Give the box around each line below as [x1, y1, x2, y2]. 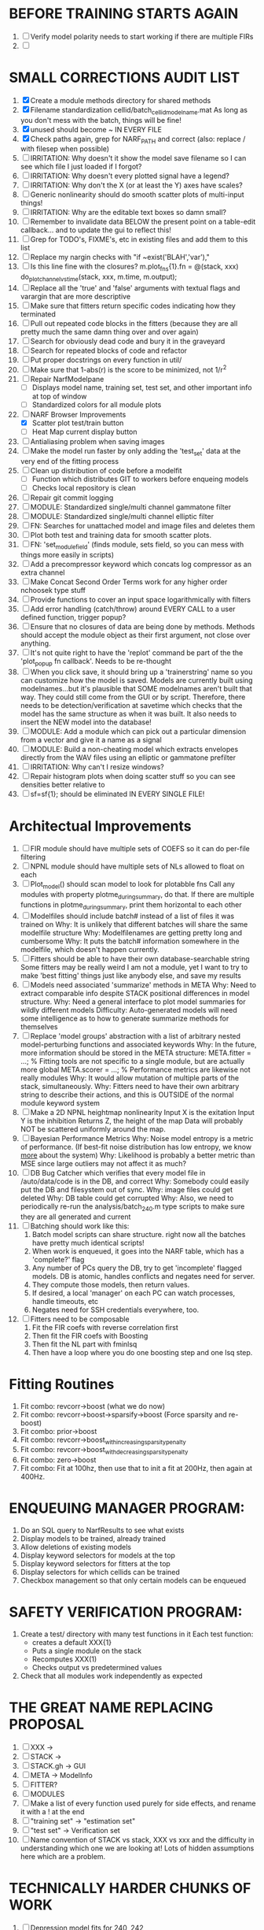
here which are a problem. [20, 1851, 105, 1861]
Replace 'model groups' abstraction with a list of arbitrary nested [30, 1031, 241, 1040]
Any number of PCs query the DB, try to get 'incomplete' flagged [31, 1263, 242, 1272]
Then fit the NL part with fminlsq [31, 1339, 137, 1349]
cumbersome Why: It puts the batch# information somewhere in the [20, 936, 240, 946]
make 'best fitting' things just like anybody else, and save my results [20, 970, 242, 980]
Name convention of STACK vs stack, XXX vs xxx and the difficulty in [30, 1835, 255, 1844]
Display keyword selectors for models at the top [20, 1550, 176, 1560]
